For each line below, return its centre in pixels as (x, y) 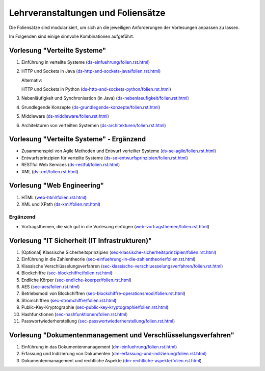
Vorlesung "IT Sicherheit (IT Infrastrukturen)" (80, 240)
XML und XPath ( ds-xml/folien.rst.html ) (61, 204)
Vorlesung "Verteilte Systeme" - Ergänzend (78, 139)
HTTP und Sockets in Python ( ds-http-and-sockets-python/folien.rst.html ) (96, 89)
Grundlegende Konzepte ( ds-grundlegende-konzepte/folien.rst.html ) (91, 107)
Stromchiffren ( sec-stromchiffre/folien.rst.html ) (69, 300)
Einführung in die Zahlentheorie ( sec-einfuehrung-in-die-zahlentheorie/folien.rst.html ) (108, 259)
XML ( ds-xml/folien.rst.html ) (50, 171)
